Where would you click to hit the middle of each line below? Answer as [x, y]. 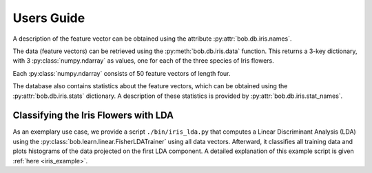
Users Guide [49, 18]
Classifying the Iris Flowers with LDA [93, 115]
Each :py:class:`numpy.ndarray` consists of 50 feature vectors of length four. [122, 73]
